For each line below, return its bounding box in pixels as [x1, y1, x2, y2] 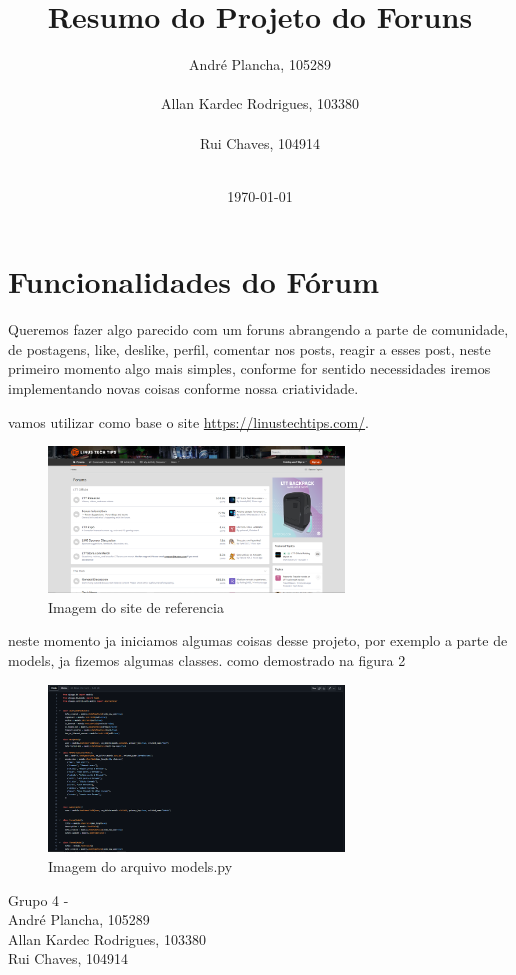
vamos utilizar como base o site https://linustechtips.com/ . [8, 411, 369, 432]
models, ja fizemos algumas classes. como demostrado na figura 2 [8, 649, 406, 670]
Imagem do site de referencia [48, 596, 224, 617]
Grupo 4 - [8, 889, 69, 910]
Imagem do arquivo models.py [48, 855, 233, 876]
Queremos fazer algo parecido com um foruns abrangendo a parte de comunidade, [8, 319, 509, 340]
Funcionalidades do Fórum [8, 261, 380, 302]
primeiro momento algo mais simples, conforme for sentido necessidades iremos [8, 358, 491, 379]
